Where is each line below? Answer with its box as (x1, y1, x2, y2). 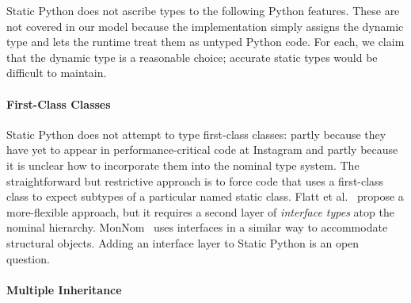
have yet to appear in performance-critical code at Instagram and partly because (6, 141, 398, 158)
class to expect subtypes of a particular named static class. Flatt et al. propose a (6, 188, 404, 205)
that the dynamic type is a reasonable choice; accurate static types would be (6, 48, 378, 65)
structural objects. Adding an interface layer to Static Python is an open (6, 234, 360, 251)
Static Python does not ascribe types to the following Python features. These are (6, 2, 400, 18)
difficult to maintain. (6, 64, 107, 81)
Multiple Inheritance (6, 281, 122, 297)
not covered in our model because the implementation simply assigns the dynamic (6, 17, 404, 34)
